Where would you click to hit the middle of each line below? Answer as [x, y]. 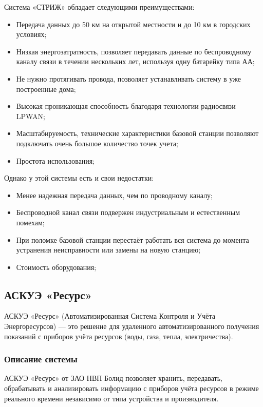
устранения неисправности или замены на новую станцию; [108, 250]
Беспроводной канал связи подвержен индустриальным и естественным [128, 212]
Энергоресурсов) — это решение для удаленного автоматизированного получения [132, 326]
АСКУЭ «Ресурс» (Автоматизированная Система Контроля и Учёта [110, 316]
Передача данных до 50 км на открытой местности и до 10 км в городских [133, 24]
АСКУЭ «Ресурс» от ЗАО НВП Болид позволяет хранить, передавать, [113, 378]
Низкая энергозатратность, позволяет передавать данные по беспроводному [134, 51]
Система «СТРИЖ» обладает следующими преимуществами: [99, 7]
